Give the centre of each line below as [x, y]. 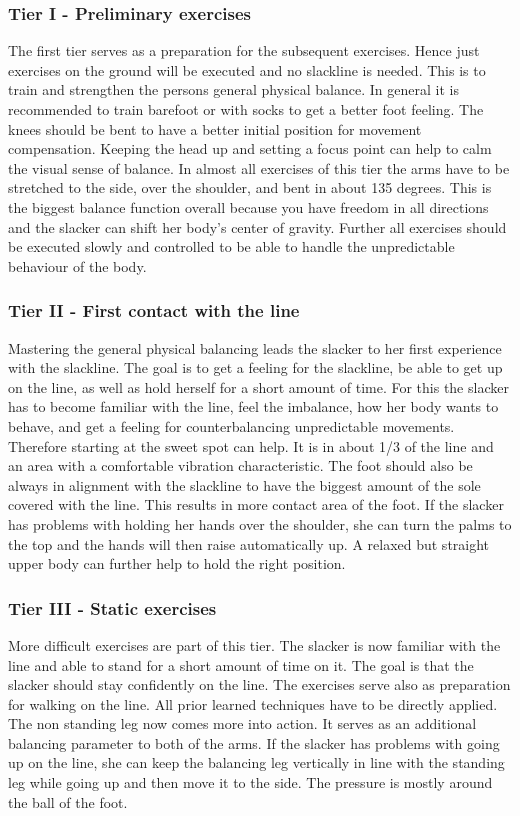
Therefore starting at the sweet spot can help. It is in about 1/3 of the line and [251, 445]
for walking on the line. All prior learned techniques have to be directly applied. [253, 703]
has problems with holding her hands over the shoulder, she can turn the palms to [260, 523]
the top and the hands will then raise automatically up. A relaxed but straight [249, 543]
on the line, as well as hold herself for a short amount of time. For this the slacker [258, 386]
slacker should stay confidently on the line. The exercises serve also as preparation [259, 684]
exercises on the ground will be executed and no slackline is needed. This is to [247, 69]
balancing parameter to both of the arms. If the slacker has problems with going [254, 742]
